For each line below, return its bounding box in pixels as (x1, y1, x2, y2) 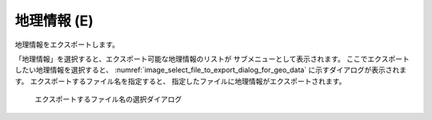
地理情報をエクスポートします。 (14, 40, 120, 49)
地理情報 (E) (14, 12, 94, 29)
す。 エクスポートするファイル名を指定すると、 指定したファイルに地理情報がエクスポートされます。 (14, 76, 346, 86)
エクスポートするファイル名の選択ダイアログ (34, 95, 182, 104)
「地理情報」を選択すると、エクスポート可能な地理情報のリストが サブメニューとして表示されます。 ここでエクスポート (14, 54, 410, 64)
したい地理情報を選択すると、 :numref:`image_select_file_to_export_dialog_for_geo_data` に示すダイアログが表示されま (14, 65, 407, 75)
